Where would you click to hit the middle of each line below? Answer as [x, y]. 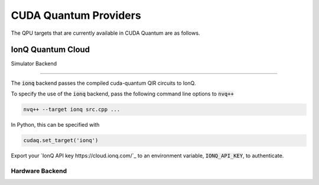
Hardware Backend [39, 171]
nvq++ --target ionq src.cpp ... [72, 110]
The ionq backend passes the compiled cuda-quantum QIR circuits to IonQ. [103, 83]
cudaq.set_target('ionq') [61, 141]
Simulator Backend [34, 64]
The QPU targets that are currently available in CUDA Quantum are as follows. [105, 33]
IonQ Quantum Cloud [51, 50]
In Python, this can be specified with [55, 125]
